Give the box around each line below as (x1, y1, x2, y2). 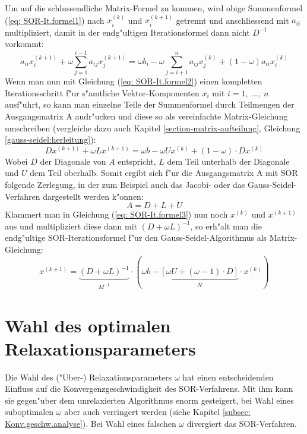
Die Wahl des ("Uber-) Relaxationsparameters (5, 370, 172, 383)
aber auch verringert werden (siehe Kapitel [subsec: (64, 405, 251, 418)
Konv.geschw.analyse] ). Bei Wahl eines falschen (5, 417, 176, 430)
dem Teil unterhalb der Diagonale (167, 155, 290, 167)
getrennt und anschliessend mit (176, 14, 289, 26)
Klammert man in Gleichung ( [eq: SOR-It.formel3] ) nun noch (5, 208, 228, 221)
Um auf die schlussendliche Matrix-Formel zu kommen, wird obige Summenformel (5, 2, 303, 14)
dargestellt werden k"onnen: (43, 190, 144, 202)
